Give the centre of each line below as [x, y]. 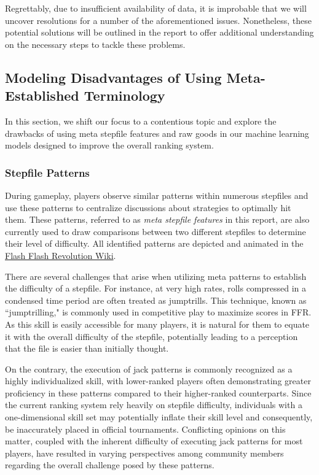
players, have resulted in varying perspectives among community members [144, 453]
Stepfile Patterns [47, 172]
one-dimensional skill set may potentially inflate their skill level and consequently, [159, 417]
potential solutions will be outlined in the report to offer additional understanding [159, 32]
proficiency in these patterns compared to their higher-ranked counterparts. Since [158, 392]
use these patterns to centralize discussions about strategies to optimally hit [148, 207]
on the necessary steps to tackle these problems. [95, 44]
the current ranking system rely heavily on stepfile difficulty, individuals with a [154, 405]
